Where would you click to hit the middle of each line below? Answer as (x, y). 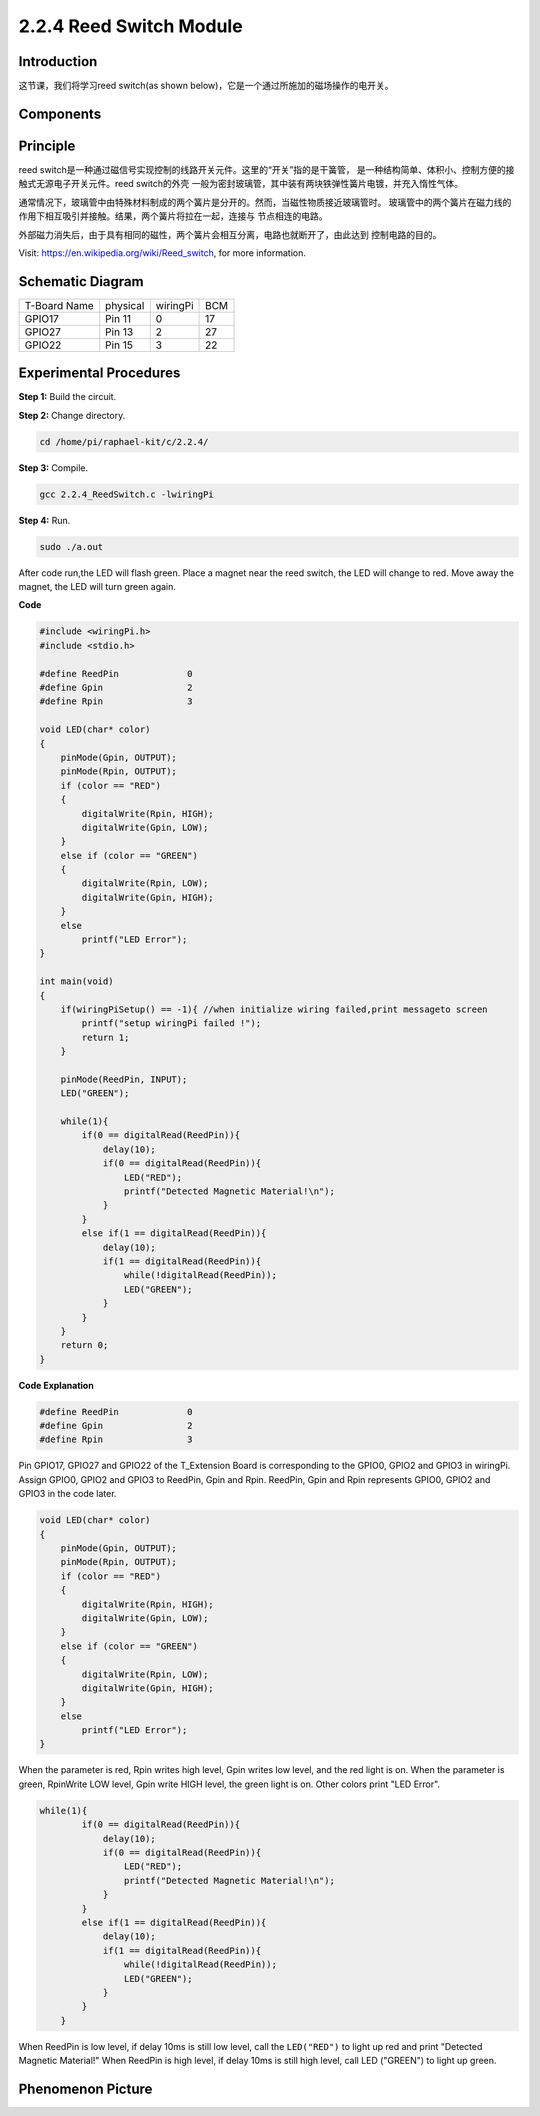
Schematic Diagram (81, 281)
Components (60, 113)
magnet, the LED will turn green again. (97, 587)
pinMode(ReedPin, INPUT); (124, 1079)
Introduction (58, 61)
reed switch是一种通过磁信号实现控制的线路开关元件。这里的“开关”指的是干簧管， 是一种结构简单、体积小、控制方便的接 (266, 169)
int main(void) (76, 981)
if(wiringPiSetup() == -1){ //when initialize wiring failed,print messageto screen (274, 1009)
